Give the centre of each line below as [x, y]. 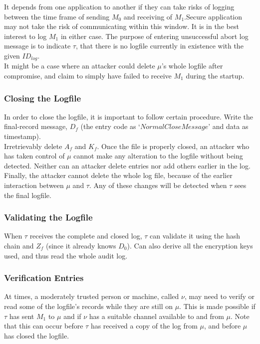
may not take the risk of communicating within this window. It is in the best [122, 26]
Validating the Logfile [48, 217]
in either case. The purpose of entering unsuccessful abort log [154, 36]
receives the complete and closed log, [86, 236]
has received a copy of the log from [144, 326]
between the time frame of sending [57, 16]
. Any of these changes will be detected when [158, 185]
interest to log [25, 36]
